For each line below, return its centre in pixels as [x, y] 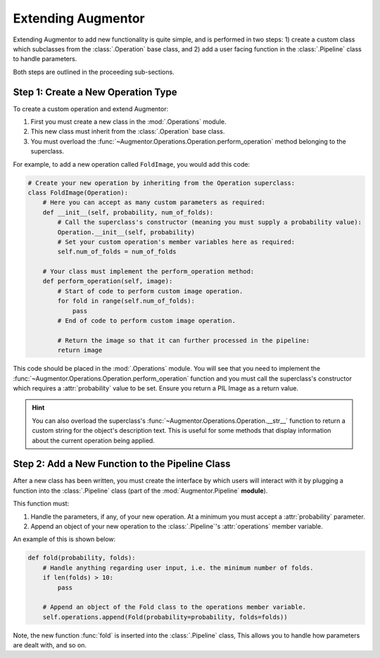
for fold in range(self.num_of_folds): [126, 301]
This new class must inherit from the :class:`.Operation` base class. [128, 132]
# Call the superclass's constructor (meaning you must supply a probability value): [210, 222]
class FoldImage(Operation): [78, 192]
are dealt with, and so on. [50, 645]
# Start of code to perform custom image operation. [150, 291]
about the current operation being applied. [93, 441]
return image [80, 350]
